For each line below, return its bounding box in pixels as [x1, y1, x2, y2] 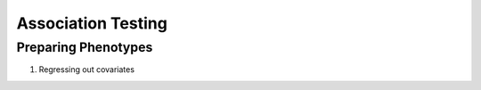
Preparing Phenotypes [16, 39, 153, 55]
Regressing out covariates [38, 64, 135, 75]
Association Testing [16, 13, 168, 33]
